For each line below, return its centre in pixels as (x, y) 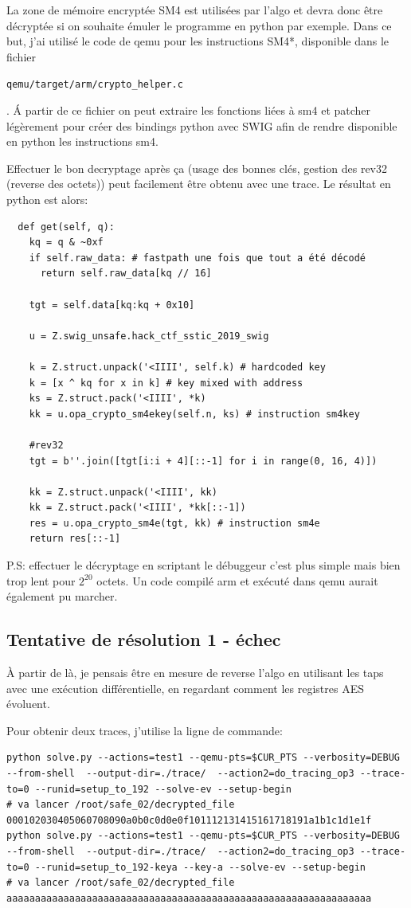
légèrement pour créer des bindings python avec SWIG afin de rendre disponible (202, 125)
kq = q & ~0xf (66, 243)
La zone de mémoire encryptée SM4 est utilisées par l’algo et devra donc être (195, 10)
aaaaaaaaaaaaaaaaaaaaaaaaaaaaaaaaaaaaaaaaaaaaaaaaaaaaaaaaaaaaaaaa (189, 898)
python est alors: (47, 199)
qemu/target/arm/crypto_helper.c (95, 85)
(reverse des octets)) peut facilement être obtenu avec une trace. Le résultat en (199, 184)
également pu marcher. (62, 596)
